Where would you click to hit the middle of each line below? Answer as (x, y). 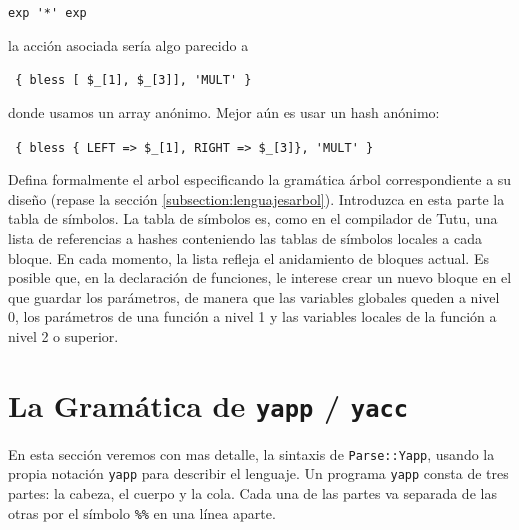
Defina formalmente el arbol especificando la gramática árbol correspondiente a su (260, 179)
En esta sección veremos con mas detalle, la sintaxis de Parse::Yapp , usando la (251, 453)
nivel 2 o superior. (63, 335)
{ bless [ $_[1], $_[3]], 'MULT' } (133, 80)
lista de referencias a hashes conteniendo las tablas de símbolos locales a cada (245, 237)
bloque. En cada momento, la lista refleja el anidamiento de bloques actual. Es (248, 257)
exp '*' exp (47, 13)
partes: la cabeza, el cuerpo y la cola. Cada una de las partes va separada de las (252, 493)
